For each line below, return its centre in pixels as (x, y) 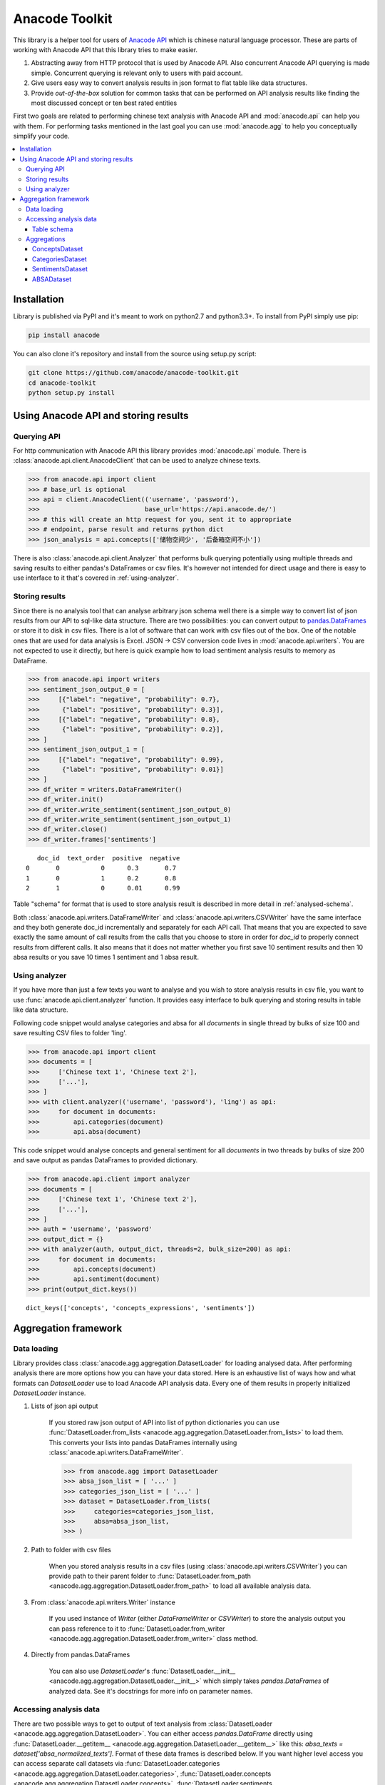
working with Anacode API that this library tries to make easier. (106, 49)
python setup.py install (72, 393)
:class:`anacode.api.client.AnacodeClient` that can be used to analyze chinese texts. (137, 461)
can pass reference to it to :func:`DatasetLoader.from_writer (137, 1629)
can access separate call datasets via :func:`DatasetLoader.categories (117, 1764)
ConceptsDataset (58, 249)
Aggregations (46, 238)
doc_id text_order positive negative (108, 858)
